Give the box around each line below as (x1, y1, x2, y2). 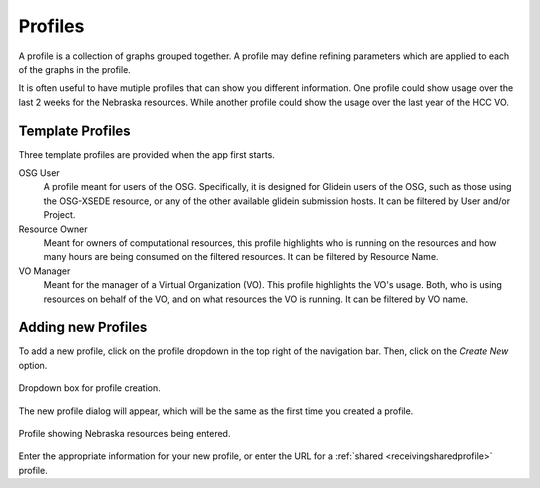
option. (18, 359, 48, 371)
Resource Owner (18, 223, 89, 235)
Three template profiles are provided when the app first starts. (18, 148, 275, 160)
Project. (43, 209, 76, 221)
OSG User (18, 167, 60, 179)
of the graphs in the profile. (18, 63, 132, 75)
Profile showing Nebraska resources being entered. (18, 428, 231, 439)
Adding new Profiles (18, 319, 148, 336)
